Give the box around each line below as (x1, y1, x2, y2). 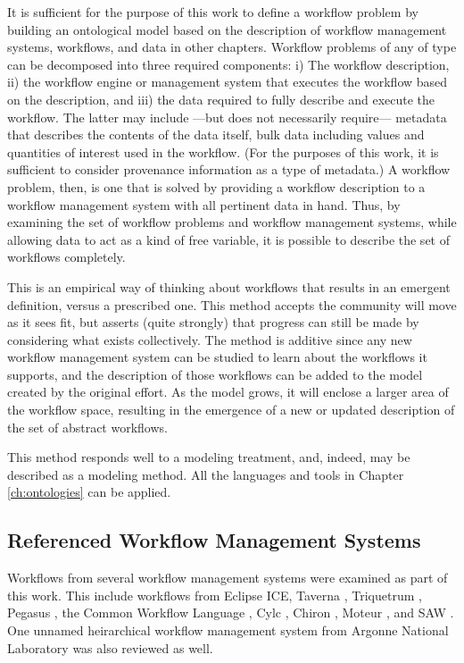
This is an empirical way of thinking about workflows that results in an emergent (7, 277, 451, 296)
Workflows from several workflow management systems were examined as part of (7, 568, 448, 587)
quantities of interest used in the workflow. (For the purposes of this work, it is (7, 142, 439, 161)
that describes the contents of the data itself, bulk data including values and (7, 125, 425, 144)
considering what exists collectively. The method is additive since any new (7, 330, 412, 348)
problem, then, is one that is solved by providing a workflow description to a (7, 177, 426, 196)
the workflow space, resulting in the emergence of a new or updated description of (7, 400, 455, 419)
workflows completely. (7, 248, 126, 266)
